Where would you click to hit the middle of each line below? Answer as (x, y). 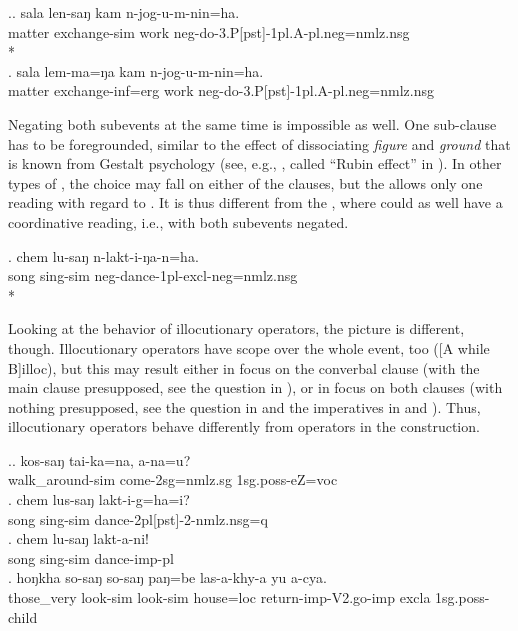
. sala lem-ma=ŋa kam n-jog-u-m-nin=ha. (136, 70)
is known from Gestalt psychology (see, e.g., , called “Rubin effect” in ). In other (255, 163)
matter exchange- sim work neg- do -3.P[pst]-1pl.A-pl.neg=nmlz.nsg (209, 31)
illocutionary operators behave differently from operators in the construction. (244, 426)
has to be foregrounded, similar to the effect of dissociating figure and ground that (259, 143)
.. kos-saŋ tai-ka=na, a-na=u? (99, 459)
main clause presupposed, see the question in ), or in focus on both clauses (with (255, 387)
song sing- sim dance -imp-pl (91, 557)
